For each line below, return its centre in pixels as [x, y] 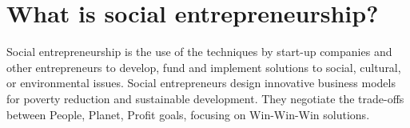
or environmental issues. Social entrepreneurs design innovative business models [201, 83]
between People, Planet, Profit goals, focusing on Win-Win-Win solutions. [188, 114]
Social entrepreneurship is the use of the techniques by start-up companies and [199, 52]
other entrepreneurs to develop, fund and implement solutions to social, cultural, [204, 67]
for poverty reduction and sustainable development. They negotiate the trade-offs [205, 98]
